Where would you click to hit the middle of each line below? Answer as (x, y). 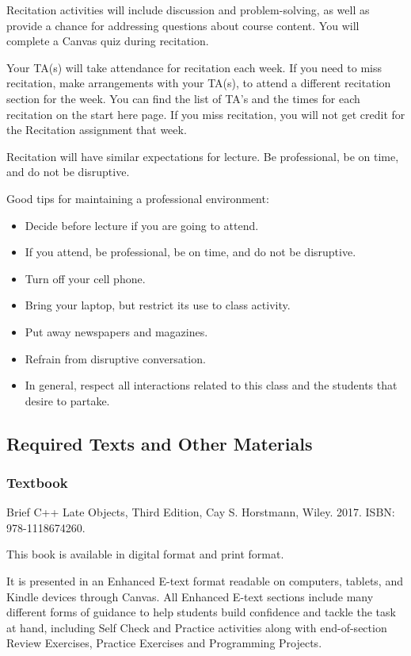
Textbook (37, 482)
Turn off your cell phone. (85, 278)
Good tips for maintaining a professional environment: (138, 198)
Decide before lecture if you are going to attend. (142, 225)
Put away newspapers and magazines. (116, 331)
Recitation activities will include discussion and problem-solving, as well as (188, 10)
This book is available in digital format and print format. (145, 554)
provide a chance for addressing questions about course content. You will (183, 25)
